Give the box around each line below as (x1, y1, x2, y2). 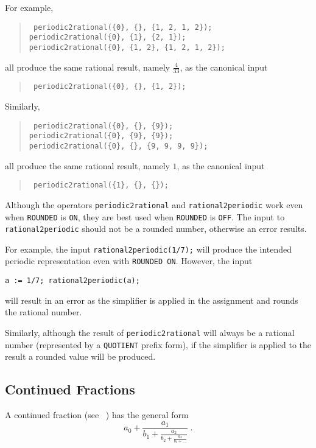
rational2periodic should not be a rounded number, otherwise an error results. (5, 222, 307, 235)
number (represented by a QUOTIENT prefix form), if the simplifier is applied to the (5, 338, 312, 351)
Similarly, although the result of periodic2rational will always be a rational (5, 326, 295, 338)
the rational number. (5, 306, 82, 318)
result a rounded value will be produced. (5, 350, 156, 363)
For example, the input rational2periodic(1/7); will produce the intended (5, 242, 292, 255)
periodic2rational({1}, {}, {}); (33, 181, 169, 190)
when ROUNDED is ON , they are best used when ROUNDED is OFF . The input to (5, 210, 285, 223)
